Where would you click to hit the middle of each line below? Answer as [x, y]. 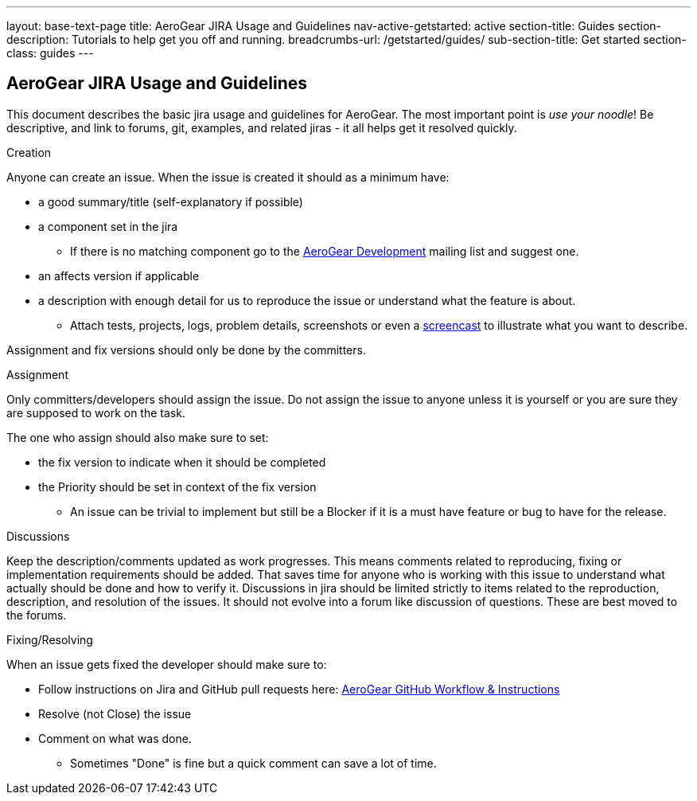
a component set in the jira [108, 226]
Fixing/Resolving [50, 639]
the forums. [37, 615]
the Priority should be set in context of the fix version [177, 486]
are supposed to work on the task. [96, 412]
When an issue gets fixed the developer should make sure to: [167, 664]
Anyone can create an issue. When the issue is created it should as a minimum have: [228, 177]
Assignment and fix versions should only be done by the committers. [186, 350]
